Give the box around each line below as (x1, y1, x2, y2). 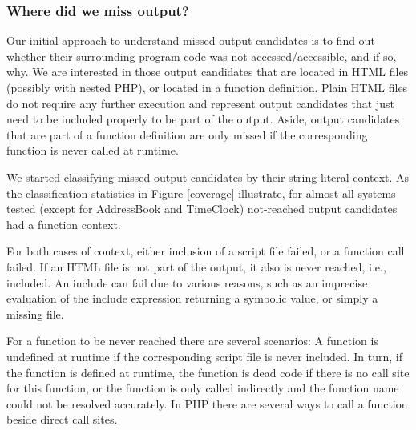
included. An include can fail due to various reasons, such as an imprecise (6, 274, 368, 291)
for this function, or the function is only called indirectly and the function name (6, 380, 399, 396)
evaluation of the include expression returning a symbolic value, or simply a (6, 290, 378, 307)
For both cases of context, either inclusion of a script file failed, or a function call (6, 243, 405, 259)
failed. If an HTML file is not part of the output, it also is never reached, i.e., (6, 258, 386, 275)
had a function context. (6, 215, 121, 232)
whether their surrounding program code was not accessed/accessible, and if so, (6, 47, 397, 64)
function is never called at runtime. (6, 142, 179, 159)
